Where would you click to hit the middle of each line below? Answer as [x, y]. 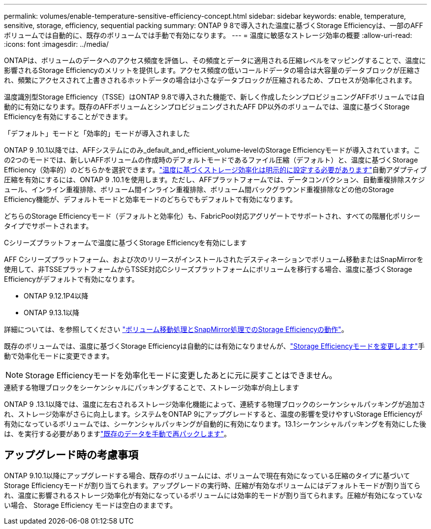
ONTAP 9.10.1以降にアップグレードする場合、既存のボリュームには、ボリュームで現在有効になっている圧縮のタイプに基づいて [207, 475]
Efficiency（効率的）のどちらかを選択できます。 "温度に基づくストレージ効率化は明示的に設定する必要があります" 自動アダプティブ [215, 170]
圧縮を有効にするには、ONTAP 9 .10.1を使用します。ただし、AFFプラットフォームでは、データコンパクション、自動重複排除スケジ [215, 180]
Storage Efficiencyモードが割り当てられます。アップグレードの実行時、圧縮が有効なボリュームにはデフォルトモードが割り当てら [212, 485]
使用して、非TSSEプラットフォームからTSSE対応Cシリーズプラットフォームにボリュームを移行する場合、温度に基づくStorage [208, 269]
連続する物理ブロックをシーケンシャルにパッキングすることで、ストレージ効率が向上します [152, 387]
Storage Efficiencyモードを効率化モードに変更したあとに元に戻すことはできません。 [181, 375]
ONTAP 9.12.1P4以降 [56, 296]
